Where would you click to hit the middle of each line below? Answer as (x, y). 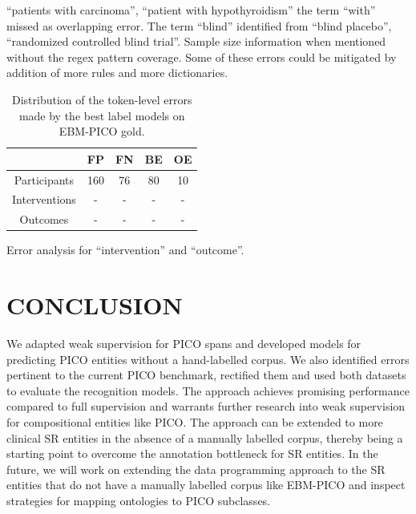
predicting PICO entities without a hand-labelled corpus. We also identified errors (208, 359)
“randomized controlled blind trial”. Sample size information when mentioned (196, 41)
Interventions (44, 199)
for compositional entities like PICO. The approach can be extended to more (195, 422)
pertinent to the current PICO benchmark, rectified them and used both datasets (206, 375)
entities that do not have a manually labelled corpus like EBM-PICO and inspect (206, 485)
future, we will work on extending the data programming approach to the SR (196, 469)
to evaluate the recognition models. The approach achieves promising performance (208, 390)
